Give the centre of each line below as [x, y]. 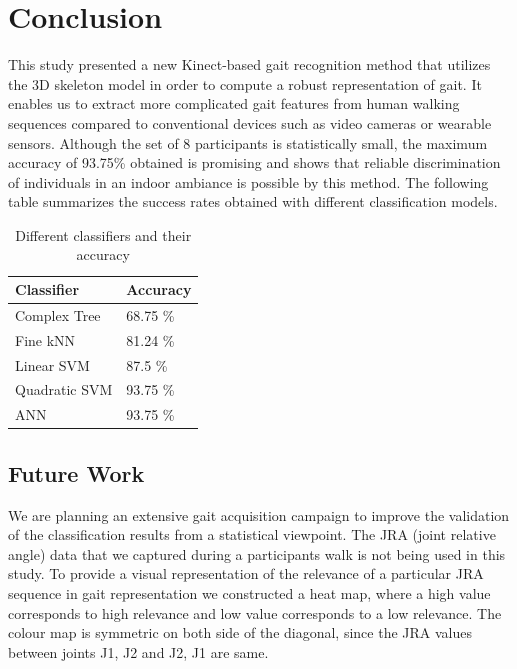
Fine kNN [45, 339]
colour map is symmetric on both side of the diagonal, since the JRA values [240, 632]
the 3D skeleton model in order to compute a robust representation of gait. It [245, 83]
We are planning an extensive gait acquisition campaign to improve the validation [259, 514]
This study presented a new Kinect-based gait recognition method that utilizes [249, 64]
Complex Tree [58, 314]
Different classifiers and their [103, 234]
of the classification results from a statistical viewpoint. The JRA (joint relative [252, 534]
